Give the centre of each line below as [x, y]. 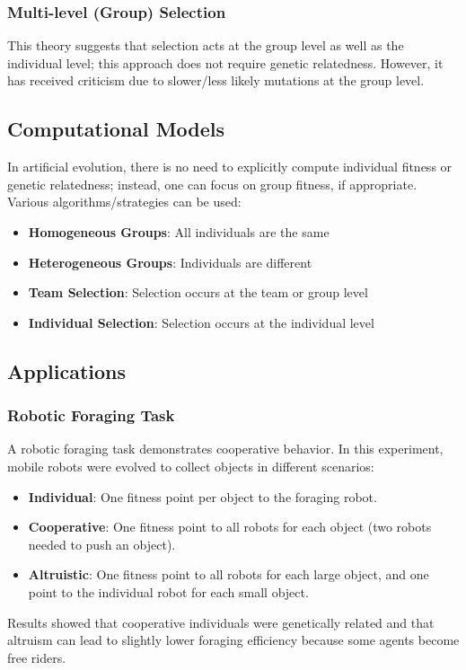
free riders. [37, 657]
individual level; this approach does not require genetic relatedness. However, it [225, 62]
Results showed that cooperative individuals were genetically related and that [221, 622]
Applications [67, 370]
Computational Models [116, 129]
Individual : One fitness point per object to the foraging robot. [202, 496]
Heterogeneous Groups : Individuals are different [170, 262]
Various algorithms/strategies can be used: [124, 202]
